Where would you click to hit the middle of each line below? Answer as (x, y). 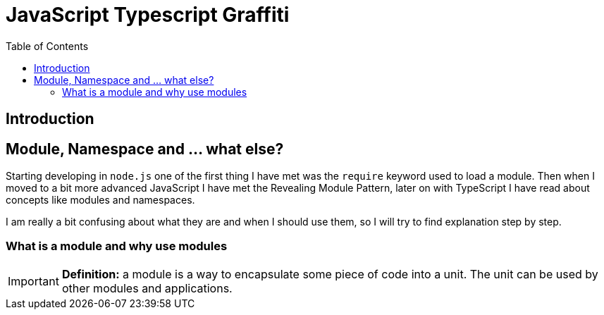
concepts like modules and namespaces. (100, 200)
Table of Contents (47, 46)
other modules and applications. (147, 288)
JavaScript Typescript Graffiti (148, 15)
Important (33, 281)
